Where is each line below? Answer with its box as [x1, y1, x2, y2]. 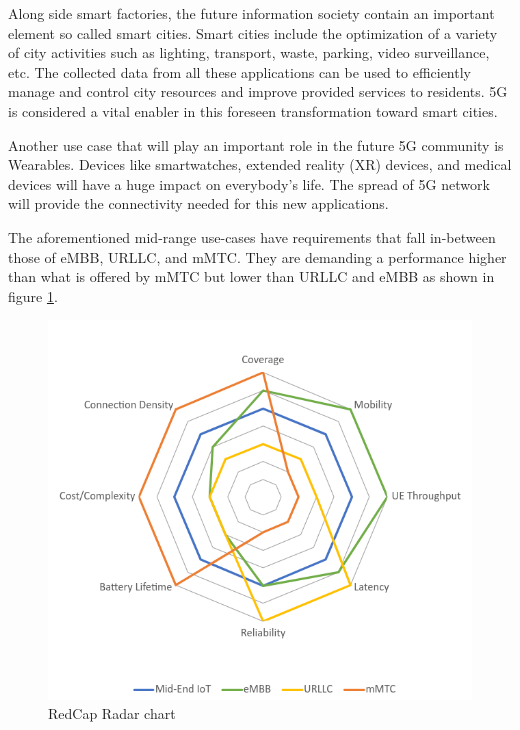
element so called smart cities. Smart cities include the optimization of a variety [8, 22, 498, 43]
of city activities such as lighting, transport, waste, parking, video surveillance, [8, 42, 490, 63]
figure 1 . [8, 285, 58, 306]
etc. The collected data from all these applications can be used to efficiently [8, 61, 471, 82]
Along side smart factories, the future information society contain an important [8, 3, 495, 23]
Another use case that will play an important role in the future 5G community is [8, 134, 504, 155]
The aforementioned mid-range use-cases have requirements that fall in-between [8, 226, 496, 247]
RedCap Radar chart [48, 703, 176, 724]
